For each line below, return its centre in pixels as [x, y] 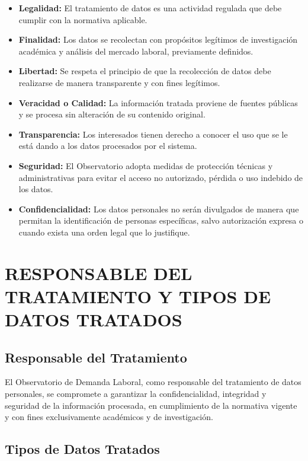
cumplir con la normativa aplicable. [83, 19]
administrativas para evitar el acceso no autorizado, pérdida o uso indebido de [161, 177]
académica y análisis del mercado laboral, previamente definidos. [136, 51]
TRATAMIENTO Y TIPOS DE [138, 296]
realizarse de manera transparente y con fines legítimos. [119, 82]
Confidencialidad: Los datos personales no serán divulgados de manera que [159, 209]
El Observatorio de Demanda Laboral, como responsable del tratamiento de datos [153, 382]
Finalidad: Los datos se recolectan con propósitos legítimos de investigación [158, 39]
